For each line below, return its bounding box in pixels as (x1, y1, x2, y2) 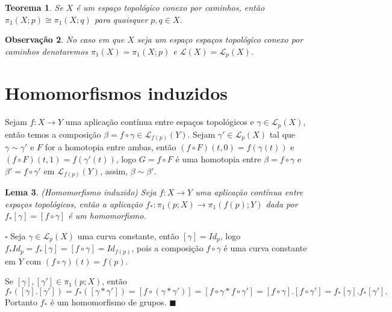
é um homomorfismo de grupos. (50, 295, 167, 308)
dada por (266, 197, 298, 210)
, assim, (100, 164, 128, 177)
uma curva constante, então (77, 229, 179, 242)
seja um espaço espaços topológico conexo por (137, 33, 303, 46)
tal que (269, 127, 296, 140)
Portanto (5, 295, 37, 308)
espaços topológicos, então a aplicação (5, 197, 143, 210)
